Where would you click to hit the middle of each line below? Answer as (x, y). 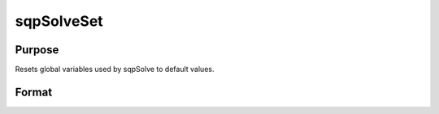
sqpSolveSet (59, 21)
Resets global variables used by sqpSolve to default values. (115, 70)
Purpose (37, 50)
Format (34, 92)
